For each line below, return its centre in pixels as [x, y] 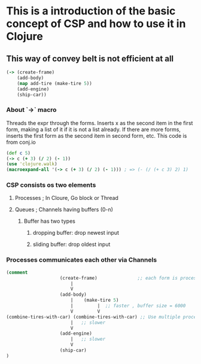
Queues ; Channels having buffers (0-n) [64, 210]
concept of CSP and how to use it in [96, 24]
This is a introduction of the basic [91, 11]
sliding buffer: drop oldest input [71, 244]
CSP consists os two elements [51, 185]
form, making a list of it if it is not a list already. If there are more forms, [94, 129]
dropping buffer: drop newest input [76, 233]
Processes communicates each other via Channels [82, 260]
